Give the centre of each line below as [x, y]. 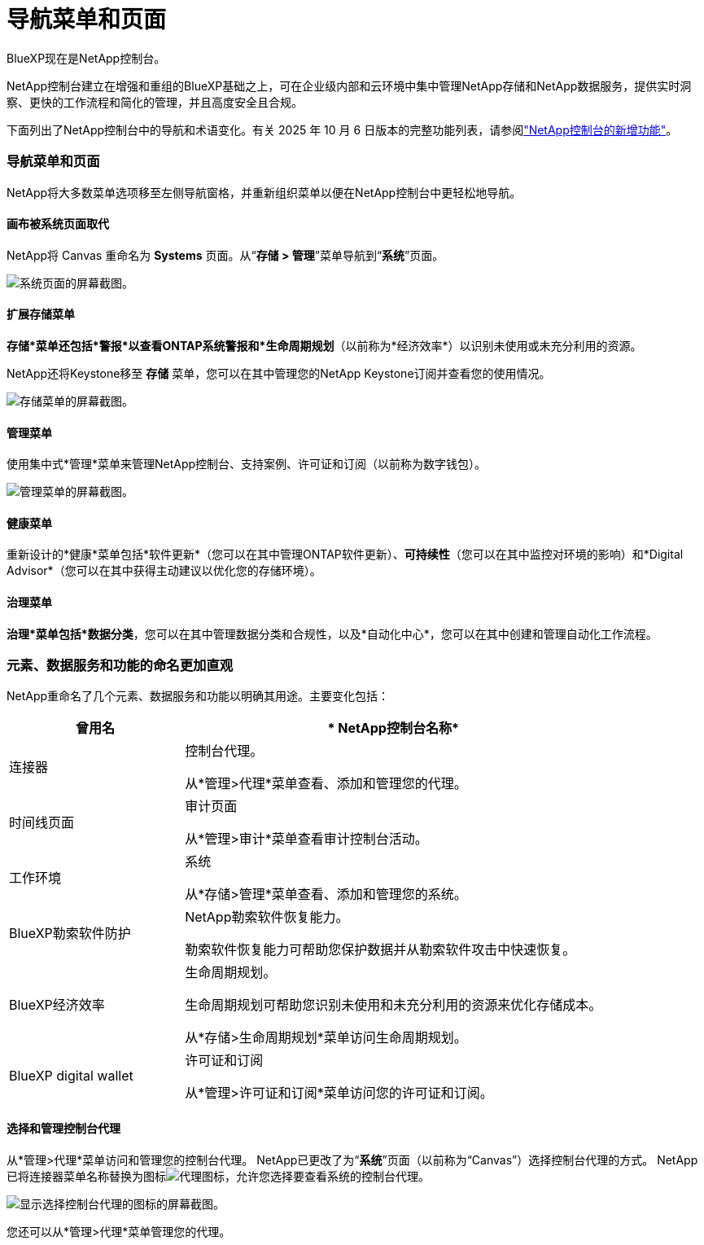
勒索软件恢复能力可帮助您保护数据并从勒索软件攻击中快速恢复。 [380, 950]
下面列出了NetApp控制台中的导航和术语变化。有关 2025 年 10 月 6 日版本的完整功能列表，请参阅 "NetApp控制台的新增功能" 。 [342, 129]
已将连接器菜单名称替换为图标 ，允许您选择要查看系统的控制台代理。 [218, 1176]
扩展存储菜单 [41, 314]
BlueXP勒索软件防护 [70, 934]
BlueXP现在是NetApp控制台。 [86, 58]
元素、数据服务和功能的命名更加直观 [120, 665]
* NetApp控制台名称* [393, 728]
